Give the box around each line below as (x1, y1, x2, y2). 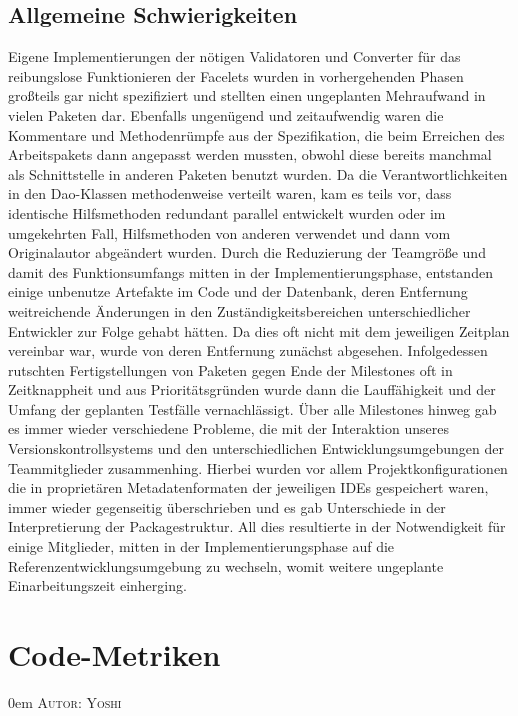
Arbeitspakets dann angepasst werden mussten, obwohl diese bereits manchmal (8, 144, 492, 165)
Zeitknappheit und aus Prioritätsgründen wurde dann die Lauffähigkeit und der (8, 379, 496, 400)
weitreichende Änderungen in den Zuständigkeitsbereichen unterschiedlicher (8, 300, 471, 321)
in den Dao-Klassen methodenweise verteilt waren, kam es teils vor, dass (8, 183, 452, 204)
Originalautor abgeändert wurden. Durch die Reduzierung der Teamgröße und (8, 242, 486, 263)
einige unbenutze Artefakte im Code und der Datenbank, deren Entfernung (8, 281, 468, 302)
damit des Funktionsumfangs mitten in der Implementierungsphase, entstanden (8, 261, 493, 282)
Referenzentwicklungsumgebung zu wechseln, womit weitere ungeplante (8, 555, 444, 576)
